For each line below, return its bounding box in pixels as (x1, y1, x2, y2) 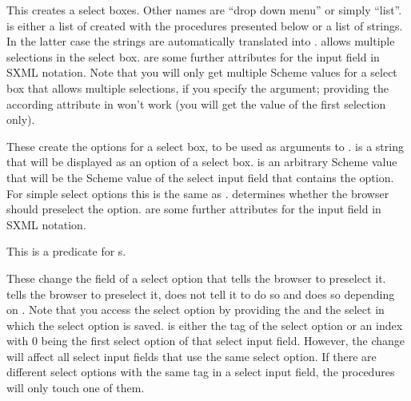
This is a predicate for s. (6, 243, 126, 260)
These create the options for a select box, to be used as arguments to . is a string (6, 137, 404, 154)
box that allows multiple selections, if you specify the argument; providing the (6, 79, 389, 96)
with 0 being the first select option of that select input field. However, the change (6, 332, 405, 349)
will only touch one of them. (6, 379, 145, 396)
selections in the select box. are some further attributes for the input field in (6, 48, 380, 65)
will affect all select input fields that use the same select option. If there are (6, 347, 377, 364)
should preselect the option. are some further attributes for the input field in (6, 200, 381, 217)
